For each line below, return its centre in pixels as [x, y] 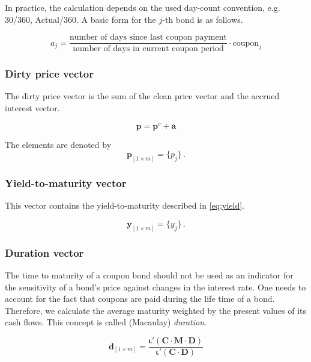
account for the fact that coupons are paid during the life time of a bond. [140, 299]
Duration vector [44, 252]
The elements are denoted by [58, 144]
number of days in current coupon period [148, 49]
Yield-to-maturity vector [66, 183]
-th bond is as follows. [203, 19]
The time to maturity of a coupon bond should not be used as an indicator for [149, 275]
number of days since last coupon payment [148, 38]
